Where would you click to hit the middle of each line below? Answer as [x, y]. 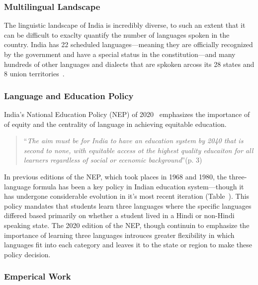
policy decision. [27, 254]
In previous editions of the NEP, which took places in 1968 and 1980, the [115, 176]
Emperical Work [38, 276]
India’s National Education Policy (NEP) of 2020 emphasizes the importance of [127, 114]
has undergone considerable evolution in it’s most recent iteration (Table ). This [127, 196]
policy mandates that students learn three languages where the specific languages [128, 205]
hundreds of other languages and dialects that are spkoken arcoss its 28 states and [129, 64]
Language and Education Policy [69, 95]
